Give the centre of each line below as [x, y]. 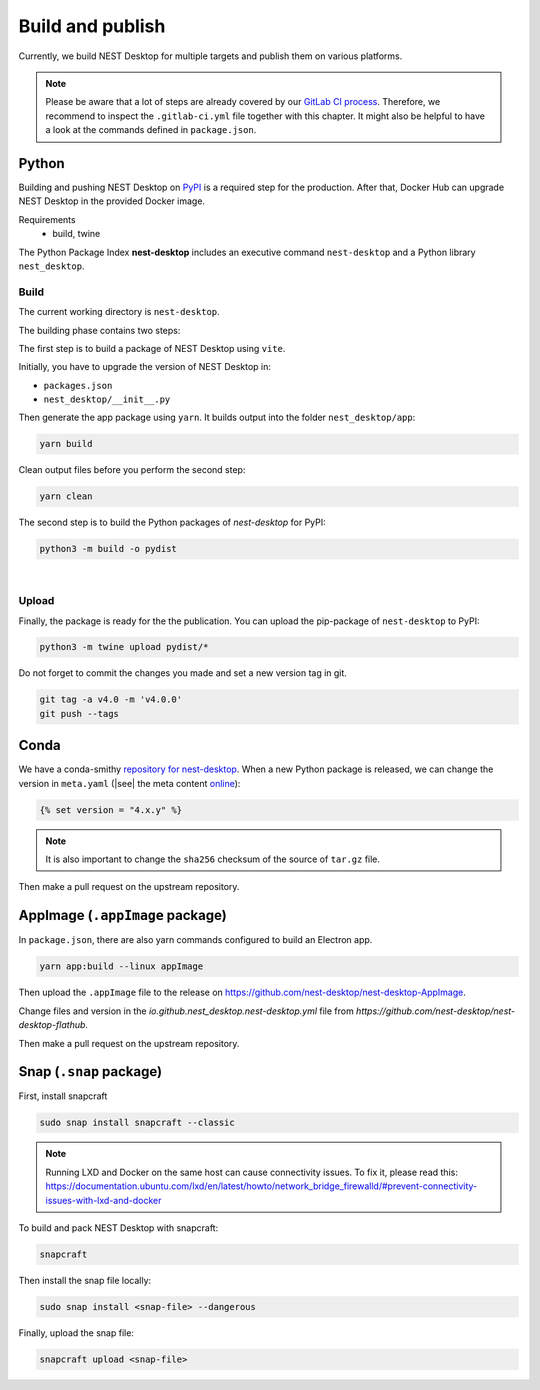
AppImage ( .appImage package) [122, 915]
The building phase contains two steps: [99, 330]
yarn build [66, 444]
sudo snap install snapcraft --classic [137, 1123]
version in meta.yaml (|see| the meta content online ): [129, 783]
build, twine [76, 234]
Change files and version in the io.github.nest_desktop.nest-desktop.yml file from [186, 1011]
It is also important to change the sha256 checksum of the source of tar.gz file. [212, 859]
